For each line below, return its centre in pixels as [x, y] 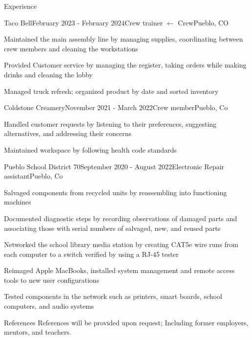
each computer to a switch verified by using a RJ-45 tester [91, 254]
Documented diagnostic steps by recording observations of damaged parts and [121, 218]
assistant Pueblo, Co [33, 176]
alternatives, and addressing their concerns [68, 133]
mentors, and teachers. [38, 332]
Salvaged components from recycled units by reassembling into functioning [115, 192]
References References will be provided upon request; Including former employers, [126, 322]
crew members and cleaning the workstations [71, 48]
